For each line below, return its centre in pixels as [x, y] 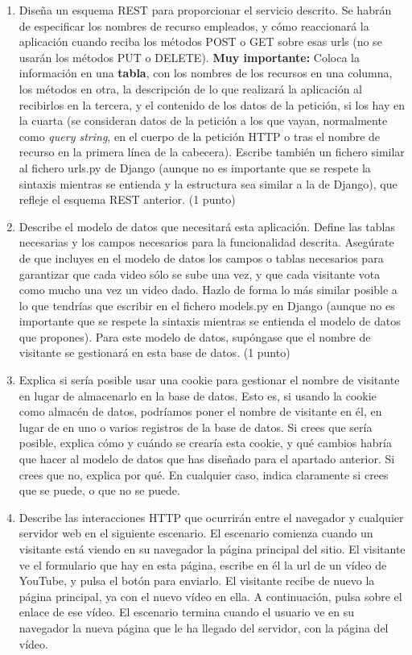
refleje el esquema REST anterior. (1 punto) [127, 199]
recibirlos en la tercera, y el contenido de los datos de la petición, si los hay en [212, 104]
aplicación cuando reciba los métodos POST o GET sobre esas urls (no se [200, 41]
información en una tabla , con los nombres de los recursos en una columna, [206, 73]
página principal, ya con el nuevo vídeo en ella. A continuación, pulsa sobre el [210, 596]
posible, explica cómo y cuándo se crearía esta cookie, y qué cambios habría [205, 443]
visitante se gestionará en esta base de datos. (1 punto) [154, 352]
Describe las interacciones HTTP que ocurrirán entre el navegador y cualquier [211, 517]
